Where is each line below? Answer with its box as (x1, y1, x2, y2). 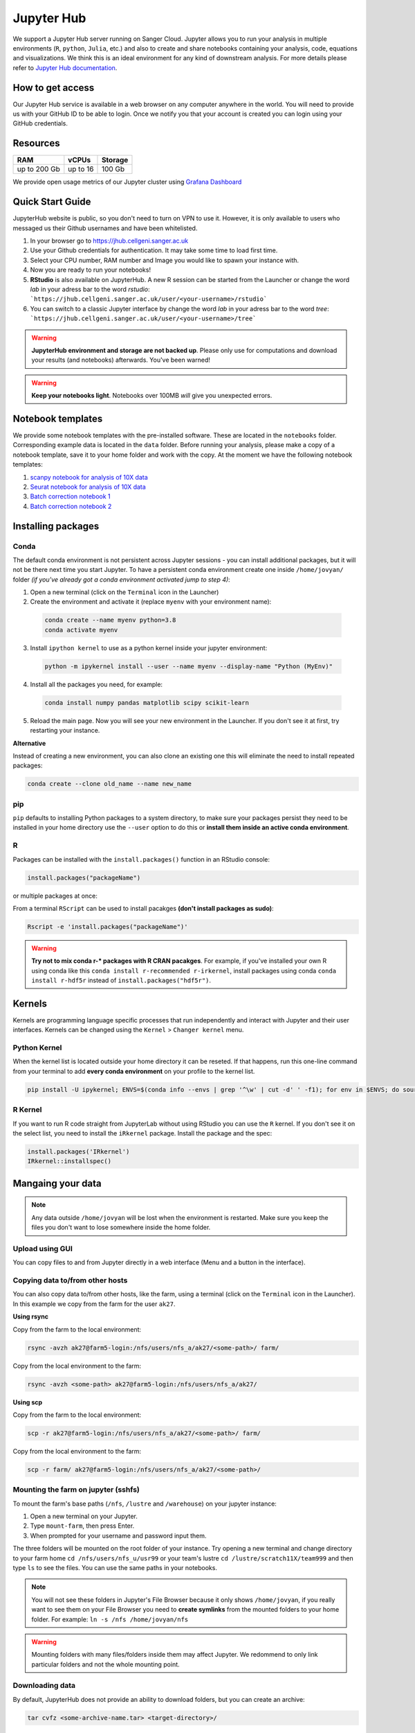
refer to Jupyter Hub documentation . (12, 63, 118, 72)
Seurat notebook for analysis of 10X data (30, 482, 147, 491)
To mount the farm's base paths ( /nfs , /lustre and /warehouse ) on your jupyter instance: (12, 1499, 277, 1508)
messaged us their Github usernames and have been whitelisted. (12, 224, 198, 232)
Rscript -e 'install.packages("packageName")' (27, 923, 188, 930)
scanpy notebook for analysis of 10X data (30, 473, 148, 481)
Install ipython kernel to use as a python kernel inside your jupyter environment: (30, 643, 268, 652)
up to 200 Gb (17, 164, 60, 174)
